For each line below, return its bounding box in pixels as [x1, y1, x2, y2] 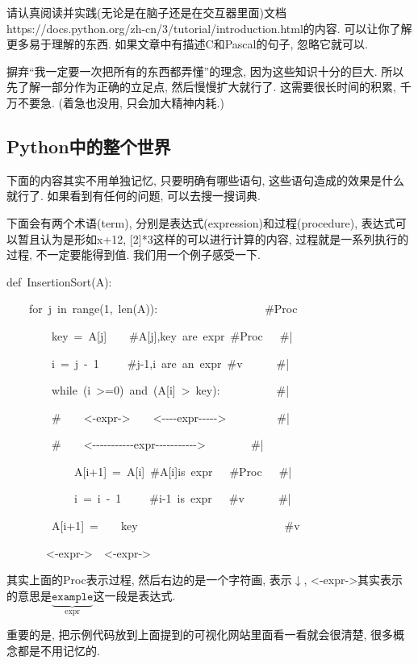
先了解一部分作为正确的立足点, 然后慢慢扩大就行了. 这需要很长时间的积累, [6, 78, 396, 95]
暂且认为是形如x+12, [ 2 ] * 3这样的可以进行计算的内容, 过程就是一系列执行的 [17, 230, 409, 247]
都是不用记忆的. [17, 641, 100, 658]
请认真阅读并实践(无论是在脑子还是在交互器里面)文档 [6, 4, 286, 20]
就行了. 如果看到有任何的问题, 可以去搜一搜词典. [6, 187, 261, 204]
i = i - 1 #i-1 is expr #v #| [73, 490, 291, 507]
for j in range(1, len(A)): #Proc [28, 300, 298, 317]
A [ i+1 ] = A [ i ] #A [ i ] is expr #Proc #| [73, 462, 292, 479]
